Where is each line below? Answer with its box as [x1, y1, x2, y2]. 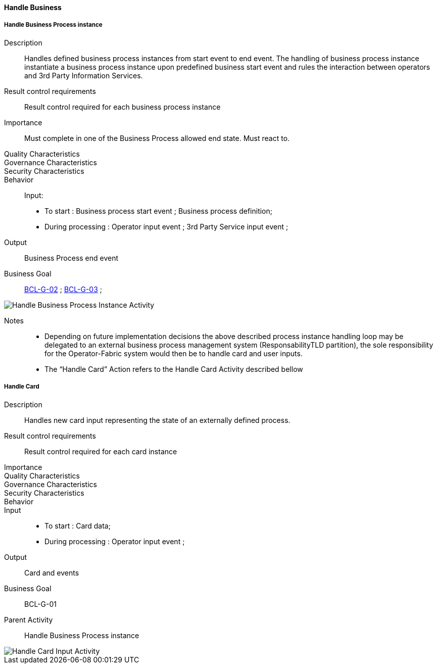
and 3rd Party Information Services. [24, 71, 143, 80]
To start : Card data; [44, 521, 111, 530]
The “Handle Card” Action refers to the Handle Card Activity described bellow [44, 364, 303, 373]
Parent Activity [4, 615, 53, 624]
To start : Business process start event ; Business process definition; [44, 206, 272, 215]
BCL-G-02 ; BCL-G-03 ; [24, 284, 103, 294]
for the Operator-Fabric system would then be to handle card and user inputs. [44, 349, 303, 358]
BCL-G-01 [24, 599, 57, 608]
